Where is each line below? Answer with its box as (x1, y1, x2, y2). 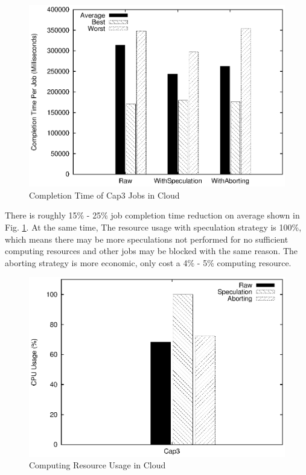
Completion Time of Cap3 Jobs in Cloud (29, 188, 180, 201)
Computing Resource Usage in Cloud (29, 459, 166, 471)
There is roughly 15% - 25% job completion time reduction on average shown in (5, 209, 300, 222)
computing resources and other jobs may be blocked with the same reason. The (5, 244, 298, 257)
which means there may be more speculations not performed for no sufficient (5, 232, 288, 245)
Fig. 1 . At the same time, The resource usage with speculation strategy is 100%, (5, 220, 302, 233)
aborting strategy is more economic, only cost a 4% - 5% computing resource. (5, 256, 292, 269)
